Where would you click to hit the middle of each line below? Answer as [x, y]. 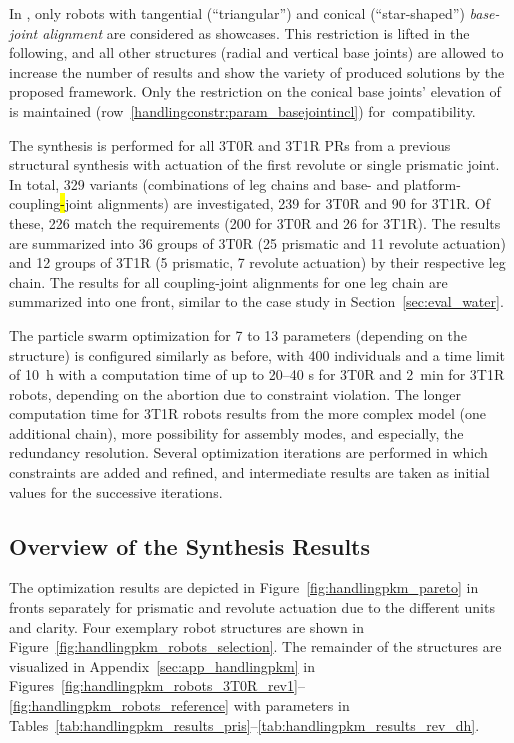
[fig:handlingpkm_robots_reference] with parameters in [179, 705]
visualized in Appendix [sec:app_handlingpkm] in [162, 665]
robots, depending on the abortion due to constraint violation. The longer [235, 393]
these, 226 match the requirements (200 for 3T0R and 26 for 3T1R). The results [255, 222]
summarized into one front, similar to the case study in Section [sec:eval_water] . [256, 301]
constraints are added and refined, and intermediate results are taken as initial [249, 472]
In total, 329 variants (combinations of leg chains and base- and [204, 183]
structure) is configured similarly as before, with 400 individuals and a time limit [257, 354]
